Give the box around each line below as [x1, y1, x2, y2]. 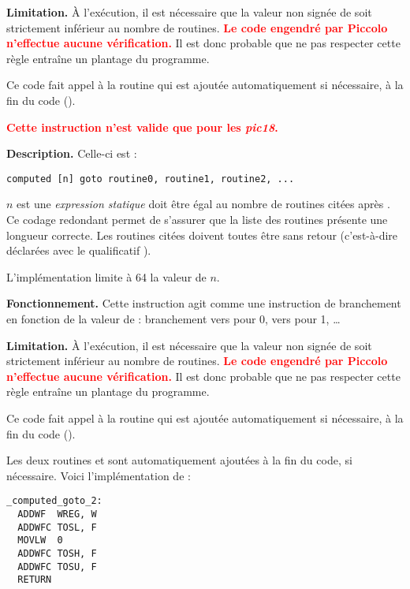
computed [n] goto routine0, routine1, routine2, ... [6, 173, 295, 185]
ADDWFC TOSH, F [17, 547, 97, 559]
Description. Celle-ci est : [6, 145, 137, 162]
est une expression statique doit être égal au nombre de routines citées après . [17, 196, 390, 212]
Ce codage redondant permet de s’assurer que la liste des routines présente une [6, 211, 388, 227]
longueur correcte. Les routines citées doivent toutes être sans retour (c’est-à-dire [6, 226, 398, 243]
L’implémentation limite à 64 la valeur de [6, 268, 207, 285]
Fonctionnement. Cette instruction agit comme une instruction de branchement [6, 295, 401, 311]
